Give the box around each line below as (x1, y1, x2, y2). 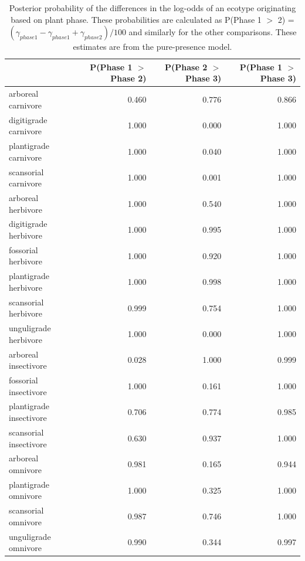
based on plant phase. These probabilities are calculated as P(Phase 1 (11, 13, 262, 25)
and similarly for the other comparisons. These (128, 26, 297, 38)
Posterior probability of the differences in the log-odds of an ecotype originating (9, 2, 296, 13)
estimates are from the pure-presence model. (73, 40, 232, 53)
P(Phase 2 (165, 60, 208, 73)
